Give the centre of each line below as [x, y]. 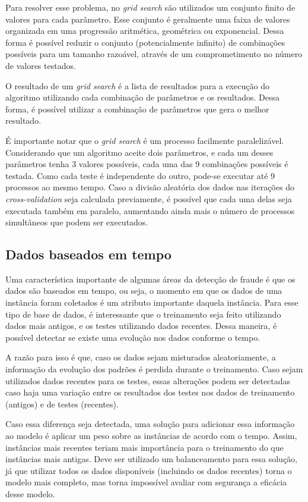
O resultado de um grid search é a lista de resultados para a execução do [138, 85]
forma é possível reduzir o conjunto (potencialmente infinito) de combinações [145, 42]
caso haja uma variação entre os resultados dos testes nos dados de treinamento [150, 392]
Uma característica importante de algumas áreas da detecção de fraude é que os [150, 279]
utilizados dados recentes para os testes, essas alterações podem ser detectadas [148, 380]
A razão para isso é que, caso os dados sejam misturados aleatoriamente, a [141, 357]
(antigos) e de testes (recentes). [62, 404]
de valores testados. [41, 65]
